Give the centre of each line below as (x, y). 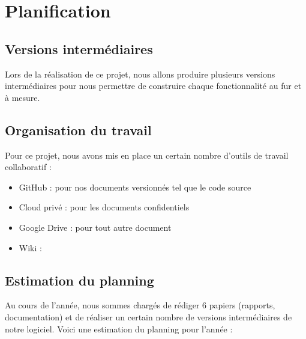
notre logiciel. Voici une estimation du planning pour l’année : (119, 328)
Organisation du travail (78, 130)
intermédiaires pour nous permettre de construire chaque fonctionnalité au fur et (153, 86)
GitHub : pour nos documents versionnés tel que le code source (135, 187)
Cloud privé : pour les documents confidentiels (104, 207)
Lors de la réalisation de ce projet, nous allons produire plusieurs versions (140, 74)
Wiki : (30, 247)
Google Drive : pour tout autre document (95, 227)
